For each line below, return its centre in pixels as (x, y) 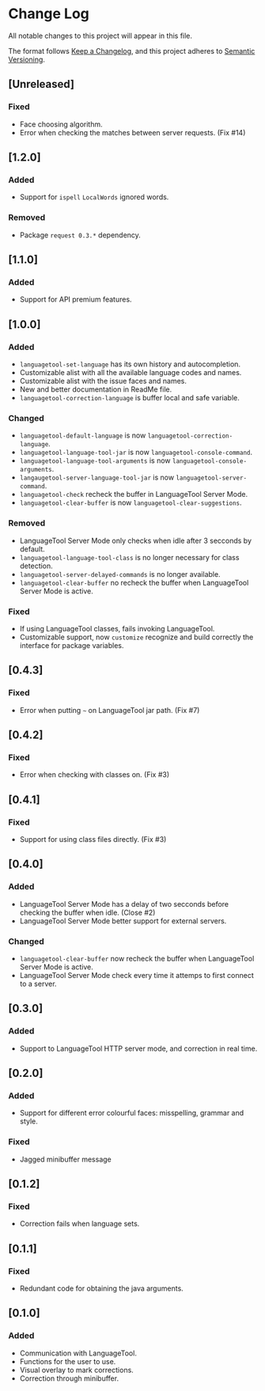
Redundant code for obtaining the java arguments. (101, 1288)
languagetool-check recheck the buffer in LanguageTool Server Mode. (133, 495)
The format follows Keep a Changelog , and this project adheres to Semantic (132, 51)
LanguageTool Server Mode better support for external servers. (123, 921)
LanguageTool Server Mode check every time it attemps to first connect (137, 975)
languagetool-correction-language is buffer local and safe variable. (129, 397)
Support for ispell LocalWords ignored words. (94, 197)
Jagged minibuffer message (66, 1159)
